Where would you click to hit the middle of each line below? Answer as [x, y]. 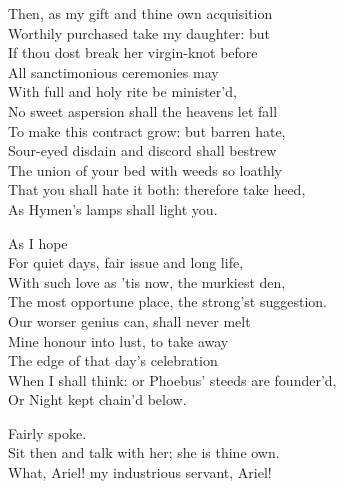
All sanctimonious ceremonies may [113, 71]
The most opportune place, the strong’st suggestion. [167, 301]
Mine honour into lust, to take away [118, 340]
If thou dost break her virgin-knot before [133, 52]
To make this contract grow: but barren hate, [147, 130]
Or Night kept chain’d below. [97, 399]
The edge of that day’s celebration [113, 360]
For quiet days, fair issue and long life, [126, 262]
